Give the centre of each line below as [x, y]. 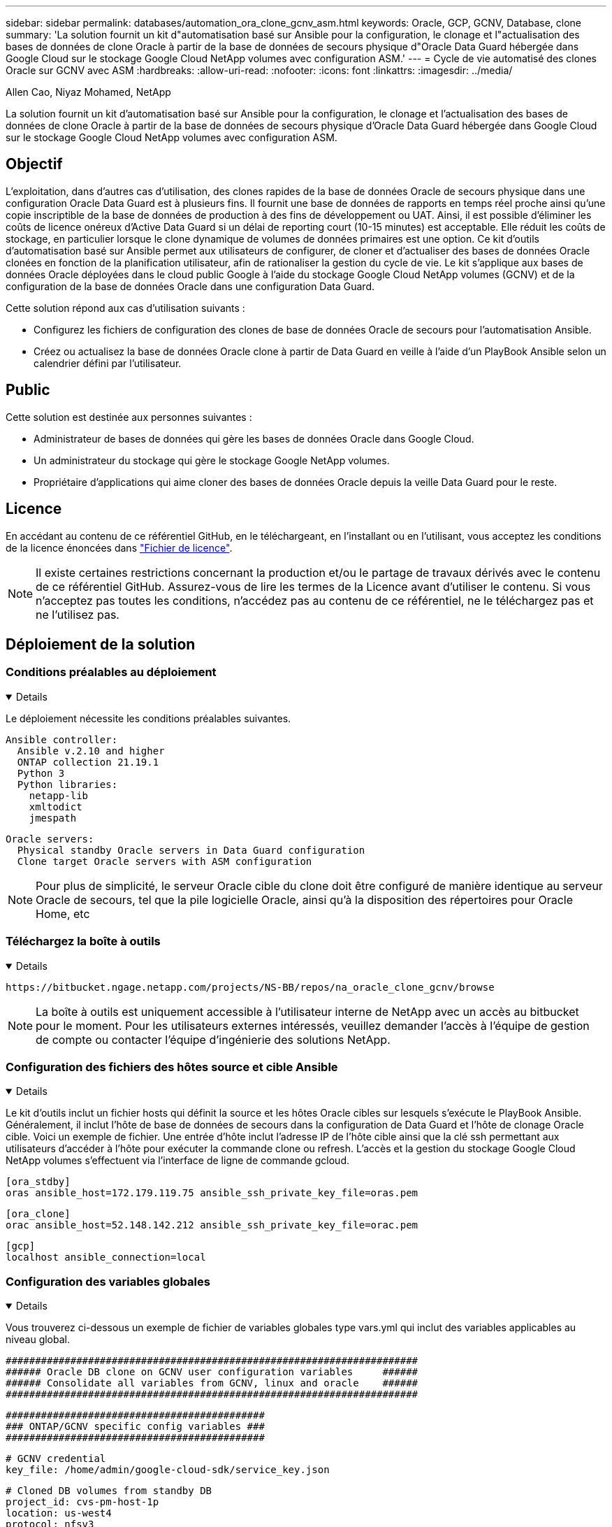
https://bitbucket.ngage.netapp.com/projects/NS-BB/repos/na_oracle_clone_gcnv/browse [250, 987]
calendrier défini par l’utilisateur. [108, 363]
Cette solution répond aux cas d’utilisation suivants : [125, 308]
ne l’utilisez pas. [78, 614]
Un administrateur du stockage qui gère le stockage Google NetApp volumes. [212, 460]
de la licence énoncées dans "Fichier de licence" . [119, 547]
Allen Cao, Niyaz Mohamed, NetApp [88, 92]
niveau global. [38, 1339]
